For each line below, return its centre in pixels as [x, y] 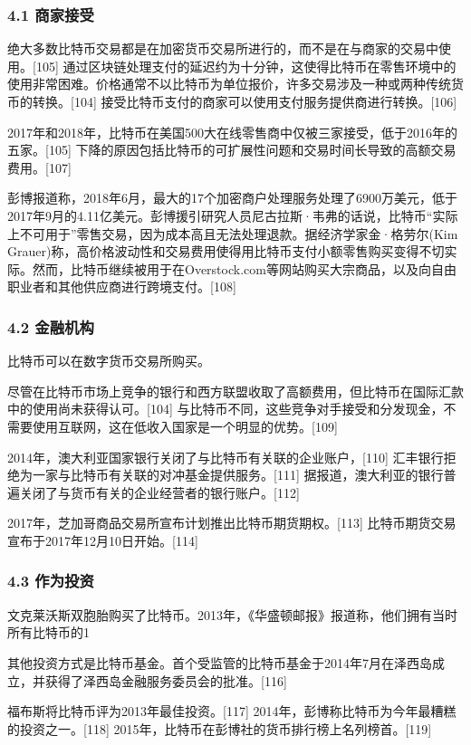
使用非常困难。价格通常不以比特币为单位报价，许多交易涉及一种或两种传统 [229, 84]
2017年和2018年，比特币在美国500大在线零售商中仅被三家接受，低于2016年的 [232, 132]
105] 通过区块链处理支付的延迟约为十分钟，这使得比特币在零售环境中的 [246, 66]
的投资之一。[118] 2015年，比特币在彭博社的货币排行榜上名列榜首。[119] [220, 728]
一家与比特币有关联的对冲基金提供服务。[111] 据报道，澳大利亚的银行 [238, 475]
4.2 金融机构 [51, 326]
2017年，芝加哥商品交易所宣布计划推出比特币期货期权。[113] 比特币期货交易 [232, 523]
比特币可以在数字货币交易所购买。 [109, 361]
